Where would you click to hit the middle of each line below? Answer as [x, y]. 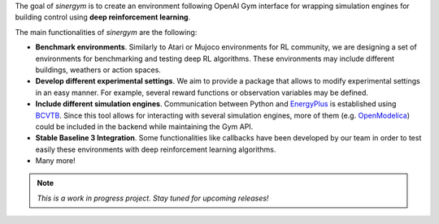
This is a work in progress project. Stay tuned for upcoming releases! [153, 198]
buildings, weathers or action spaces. [98, 70]
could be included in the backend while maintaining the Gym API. [144, 127]
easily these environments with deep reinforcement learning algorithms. [156, 149]
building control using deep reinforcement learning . [103, 17]
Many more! [56, 161]
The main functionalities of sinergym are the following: [106, 32]
